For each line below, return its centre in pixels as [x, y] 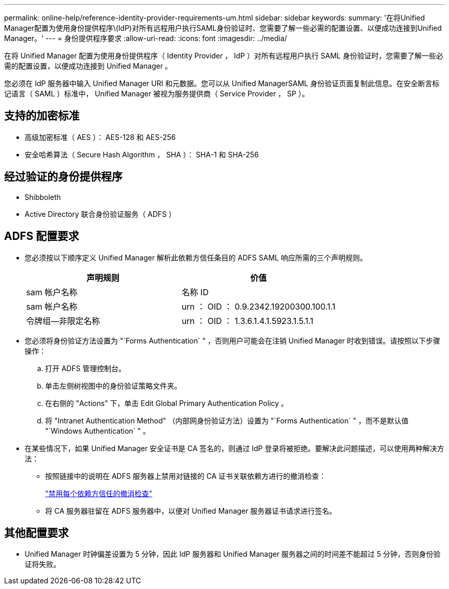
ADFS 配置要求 [42, 236]
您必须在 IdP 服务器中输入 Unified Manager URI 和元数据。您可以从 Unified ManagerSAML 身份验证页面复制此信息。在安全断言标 [222, 83]
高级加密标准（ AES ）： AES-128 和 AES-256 [100, 137]
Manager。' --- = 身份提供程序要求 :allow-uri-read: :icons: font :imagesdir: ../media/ [146, 38]
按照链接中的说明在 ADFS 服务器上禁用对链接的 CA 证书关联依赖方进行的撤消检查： [186, 476]
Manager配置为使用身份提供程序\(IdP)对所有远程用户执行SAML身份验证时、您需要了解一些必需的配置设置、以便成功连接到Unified [223, 28]
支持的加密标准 [42, 116]
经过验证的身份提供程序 [63, 177]
